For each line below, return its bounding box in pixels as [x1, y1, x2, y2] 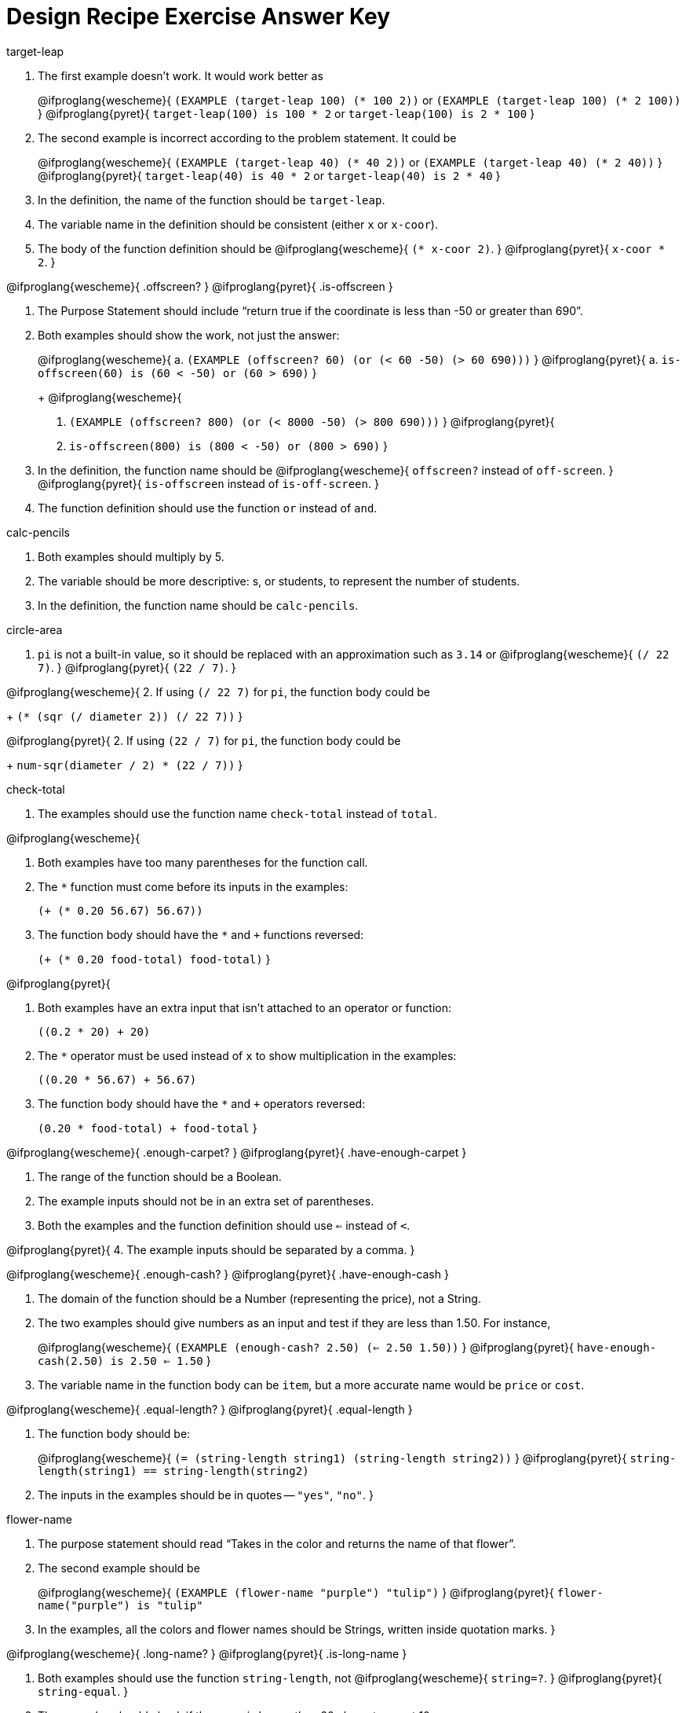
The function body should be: [38, 1426, 191, 1440]
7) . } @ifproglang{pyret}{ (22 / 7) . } [38, 660, 236, 674]
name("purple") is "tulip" [38, 1598, 203, 1612]
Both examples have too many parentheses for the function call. [38, 855, 368, 869]
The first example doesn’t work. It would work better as [38, 68, 323, 83]
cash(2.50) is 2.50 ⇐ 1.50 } [38, 1353, 211, 1367]
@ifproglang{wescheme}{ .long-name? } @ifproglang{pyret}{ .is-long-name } [6, 1646, 407, 1660]
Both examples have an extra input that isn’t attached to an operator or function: [38, 1000, 451, 1014]
